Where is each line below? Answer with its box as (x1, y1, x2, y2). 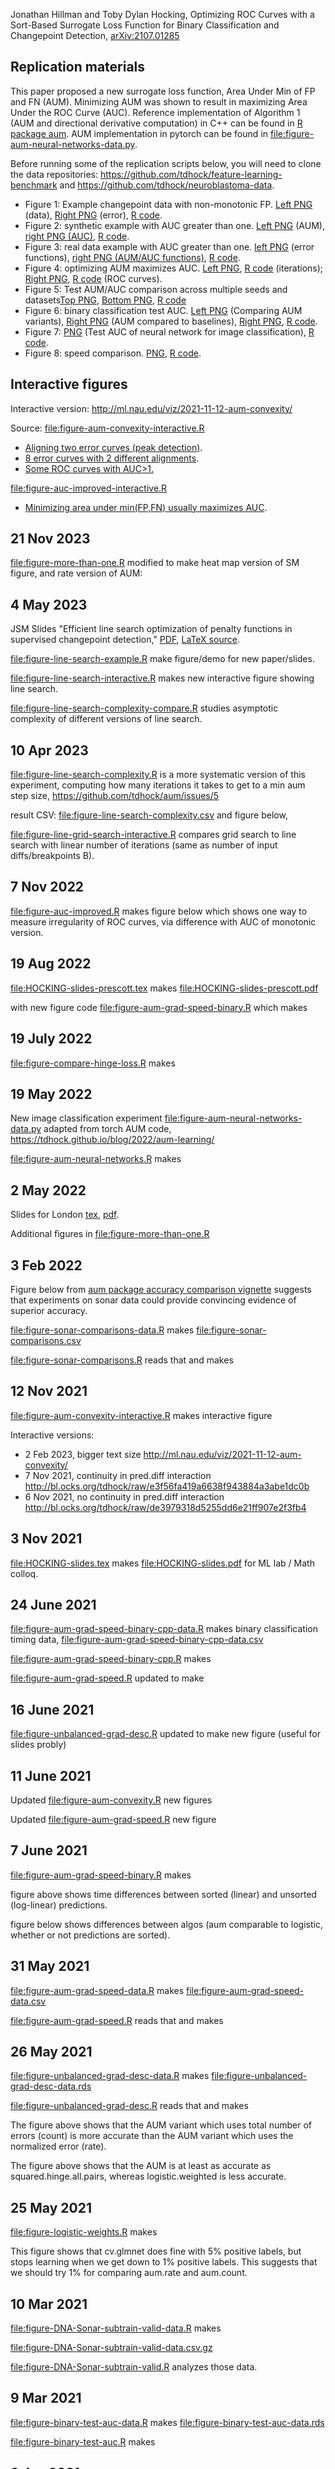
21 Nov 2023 (10, 530, 91, 548)
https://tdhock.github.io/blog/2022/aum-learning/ (10, 1134, 215, 1146)
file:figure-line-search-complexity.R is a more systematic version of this (10, 769, 306, 781)
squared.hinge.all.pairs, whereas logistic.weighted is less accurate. (10, 2170, 287, 2183)
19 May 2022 (10, 1085, 93, 1103)
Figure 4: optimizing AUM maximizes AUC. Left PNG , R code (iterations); (24, 262, 324, 274)
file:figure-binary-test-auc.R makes (10, 2435, 156, 2448)
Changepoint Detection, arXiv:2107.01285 (10, 30, 180, 41)
